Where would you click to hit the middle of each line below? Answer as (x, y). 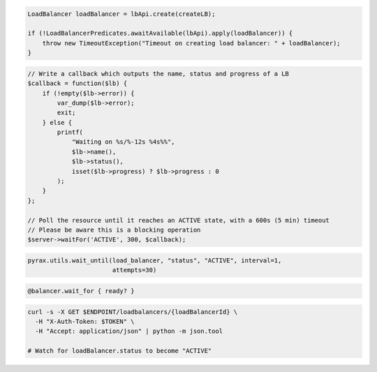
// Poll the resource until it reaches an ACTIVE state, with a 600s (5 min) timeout (178, 220)
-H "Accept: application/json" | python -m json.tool (129, 331)
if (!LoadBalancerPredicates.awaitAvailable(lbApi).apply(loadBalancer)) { (160, 34)
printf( (70, 132)
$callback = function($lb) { (77, 83)
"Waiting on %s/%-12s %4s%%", (123, 142)
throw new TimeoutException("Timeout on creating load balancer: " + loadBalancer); (192, 43)
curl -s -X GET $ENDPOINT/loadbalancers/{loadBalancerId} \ (133, 312)
